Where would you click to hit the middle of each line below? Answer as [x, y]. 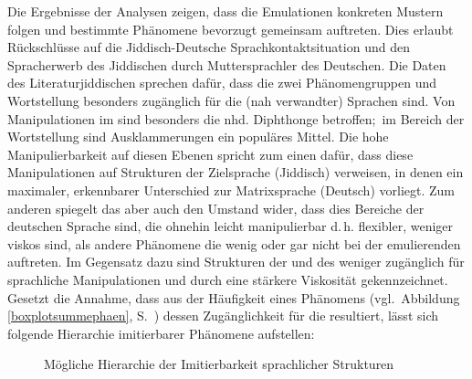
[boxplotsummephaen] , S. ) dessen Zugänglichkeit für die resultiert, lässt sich [223, 316]
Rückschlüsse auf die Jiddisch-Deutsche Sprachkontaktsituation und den [209, 47]
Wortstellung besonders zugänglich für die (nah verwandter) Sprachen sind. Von [231, 100]
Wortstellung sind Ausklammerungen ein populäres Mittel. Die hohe [198, 137]
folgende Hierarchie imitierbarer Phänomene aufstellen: [161, 333]
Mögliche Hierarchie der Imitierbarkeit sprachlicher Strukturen [219, 364]
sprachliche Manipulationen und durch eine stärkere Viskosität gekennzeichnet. [228, 279]
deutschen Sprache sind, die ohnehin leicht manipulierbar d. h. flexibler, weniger [231, 226]
